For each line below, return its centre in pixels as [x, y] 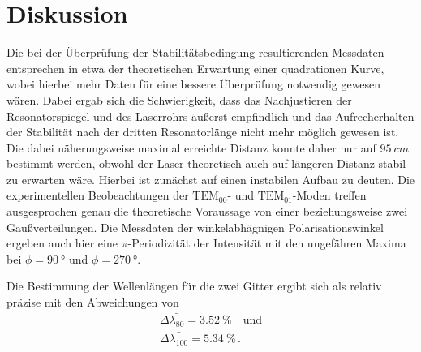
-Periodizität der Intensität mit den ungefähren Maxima [267, 243]
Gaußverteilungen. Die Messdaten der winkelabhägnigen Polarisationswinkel [195, 227]
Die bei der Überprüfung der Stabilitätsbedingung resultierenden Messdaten [195, 52]
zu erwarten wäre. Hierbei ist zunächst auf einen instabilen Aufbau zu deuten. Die [211, 179]
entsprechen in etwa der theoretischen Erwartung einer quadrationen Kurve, [195, 68]
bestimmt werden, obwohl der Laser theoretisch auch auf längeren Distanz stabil [206, 163]
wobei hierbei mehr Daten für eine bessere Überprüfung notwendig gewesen [194, 84]
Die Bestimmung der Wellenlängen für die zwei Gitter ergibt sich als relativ [194, 286]
